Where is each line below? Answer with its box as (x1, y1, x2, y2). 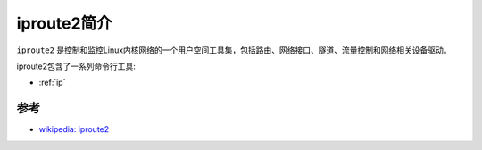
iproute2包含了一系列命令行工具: (16, 61, 136, 71)
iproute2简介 (16, 13, 112, 33)
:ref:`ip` (38, 77, 66, 88)
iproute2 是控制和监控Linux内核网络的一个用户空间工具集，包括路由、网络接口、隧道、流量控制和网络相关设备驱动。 (16, 45, 452, 55)
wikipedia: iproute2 (38, 124, 110, 135)
